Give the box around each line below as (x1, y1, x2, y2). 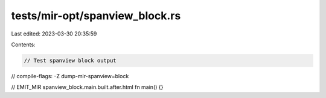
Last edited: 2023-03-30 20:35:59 (11, 30, 97, 37)
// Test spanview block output (24, 57, 117, 64)
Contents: (11, 41, 36, 48)
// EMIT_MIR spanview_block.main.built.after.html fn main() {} (11, 84, 164, 91)
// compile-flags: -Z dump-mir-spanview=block (11, 72, 129, 79)
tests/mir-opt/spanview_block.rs (11, 9, 181, 22)
